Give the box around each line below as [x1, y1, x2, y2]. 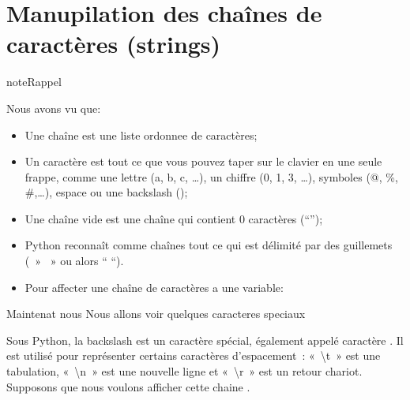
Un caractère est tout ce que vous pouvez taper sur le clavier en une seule [24, 153, 382, 170]
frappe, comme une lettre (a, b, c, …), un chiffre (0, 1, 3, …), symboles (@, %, [24, 168, 398, 185]
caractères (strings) [6, 28, 221, 60]
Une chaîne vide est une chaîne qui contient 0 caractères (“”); [24, 210, 323, 226]
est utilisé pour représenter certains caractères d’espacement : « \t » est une [6, 347, 381, 364]
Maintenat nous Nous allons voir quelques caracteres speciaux [6, 305, 306, 322]
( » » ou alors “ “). [24, 252, 124, 269]
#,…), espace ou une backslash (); [24, 184, 188, 200]
